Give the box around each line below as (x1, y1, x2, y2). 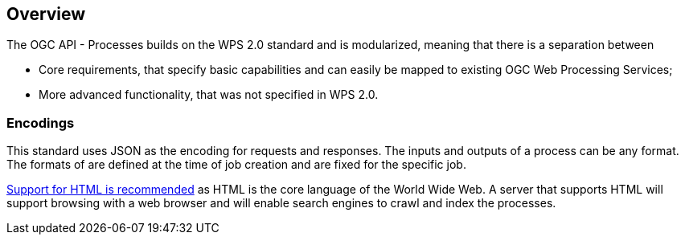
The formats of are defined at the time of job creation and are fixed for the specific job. (6, 157, 466, 172)
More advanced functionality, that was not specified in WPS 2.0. (39, 88, 379, 102)
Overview (6, 4, 86, 24)
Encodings (6, 114, 75, 131)
